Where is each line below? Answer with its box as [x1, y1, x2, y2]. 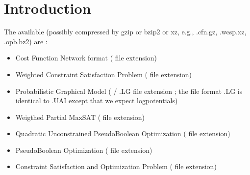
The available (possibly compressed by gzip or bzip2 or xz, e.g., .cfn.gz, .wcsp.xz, [4, 27, 247, 37]
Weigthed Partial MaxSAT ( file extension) [15, 112, 145, 122]
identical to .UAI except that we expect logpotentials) [15, 95, 178, 106]
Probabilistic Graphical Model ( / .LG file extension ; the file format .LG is [15, 86, 243, 96]
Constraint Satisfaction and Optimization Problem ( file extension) [15, 161, 217, 172]
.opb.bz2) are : [4, 36, 48, 46]
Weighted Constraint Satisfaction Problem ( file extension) [15, 69, 192, 79]
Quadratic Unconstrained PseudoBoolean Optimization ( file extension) [15, 128, 230, 139]
